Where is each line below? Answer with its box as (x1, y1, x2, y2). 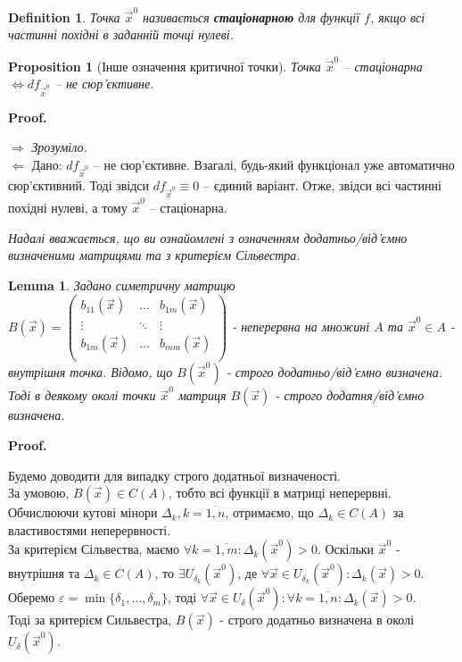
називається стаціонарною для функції (143, 7, 360, 26)
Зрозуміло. (31, 138, 87, 156)
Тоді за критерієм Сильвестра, (8, 610, 172, 629)
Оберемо (8, 588, 55, 607)
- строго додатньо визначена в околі (219, 610, 415, 629)
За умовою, (8, 483, 70, 502)
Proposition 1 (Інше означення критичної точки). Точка (8, 56, 321, 75)
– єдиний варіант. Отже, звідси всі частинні (203, 176, 441, 195)
